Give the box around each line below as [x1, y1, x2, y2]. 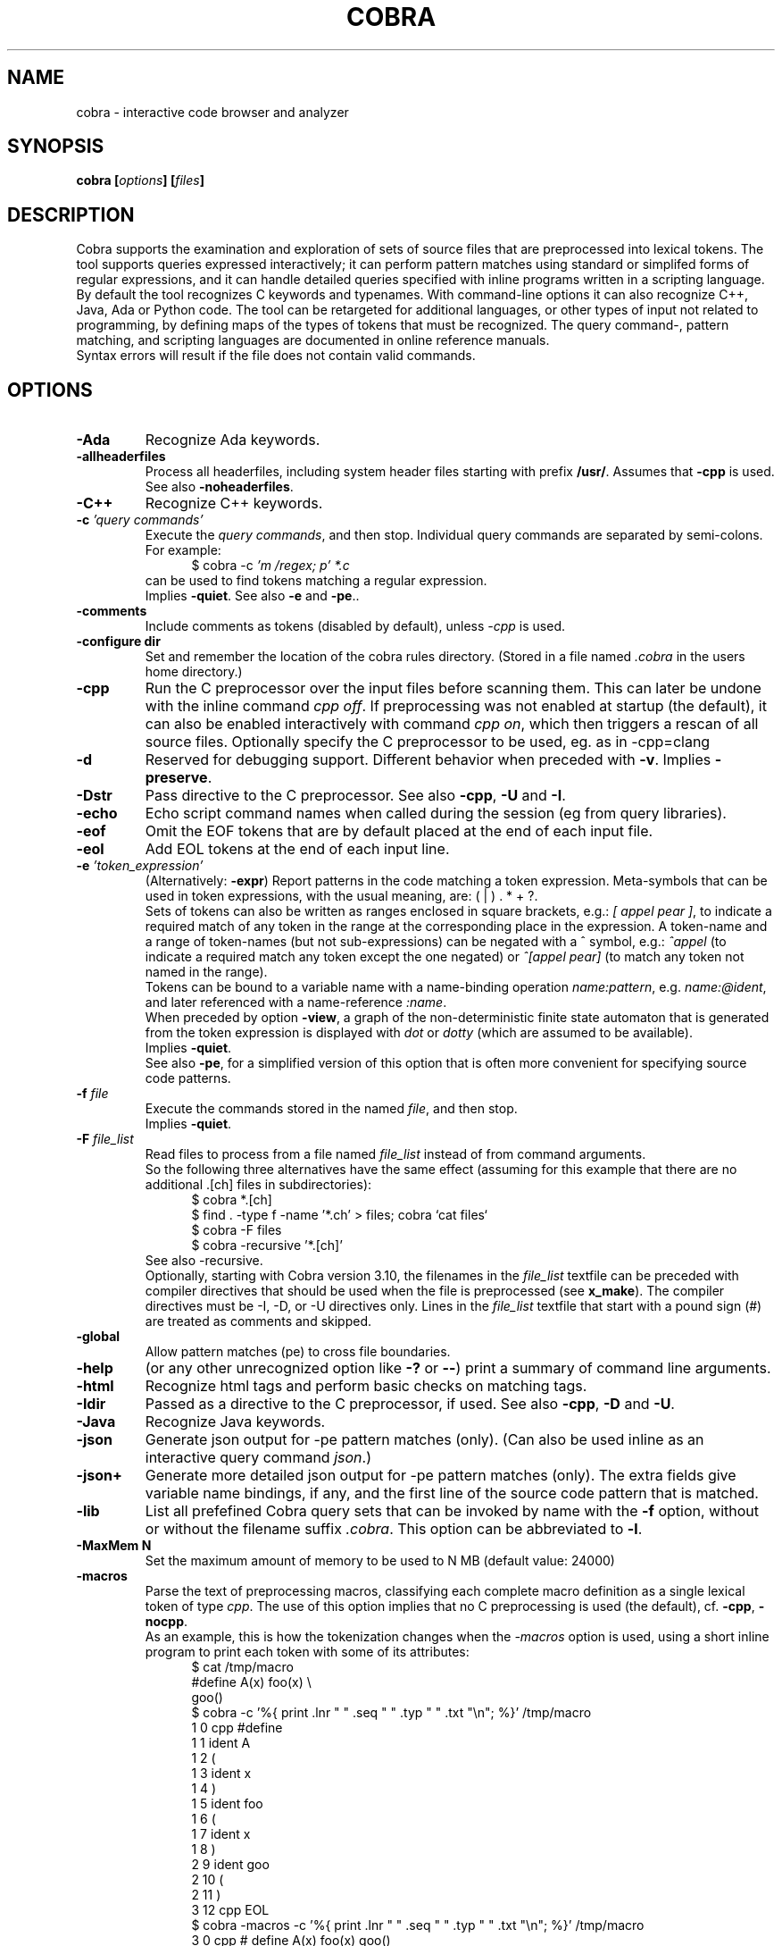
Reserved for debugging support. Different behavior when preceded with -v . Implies [145, 751, 711, 769]
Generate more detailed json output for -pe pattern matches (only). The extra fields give [145, 1466, 736, 1485]
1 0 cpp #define [191, 1720, 283, 1736]
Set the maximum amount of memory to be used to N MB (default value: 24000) [145, 1553, 615, 1569]
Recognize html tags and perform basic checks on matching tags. [145, 1377, 587, 1396]
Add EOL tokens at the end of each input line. [145, 840, 450, 859]
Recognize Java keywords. [145, 1413, 326, 1431]
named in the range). [145, 964, 268, 980]
